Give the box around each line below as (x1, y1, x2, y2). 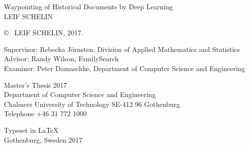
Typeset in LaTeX (4, 124, 59, 135)
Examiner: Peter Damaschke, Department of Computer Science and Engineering (4, 63, 245, 73)
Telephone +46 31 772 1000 (4, 108, 87, 119)
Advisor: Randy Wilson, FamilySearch (4, 53, 119, 64)
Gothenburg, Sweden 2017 (4, 134, 83, 145)
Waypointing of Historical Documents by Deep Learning (4, 1, 173, 11)
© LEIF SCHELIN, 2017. (4, 27, 83, 38)
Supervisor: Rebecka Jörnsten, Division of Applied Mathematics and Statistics (4, 44, 240, 54)
